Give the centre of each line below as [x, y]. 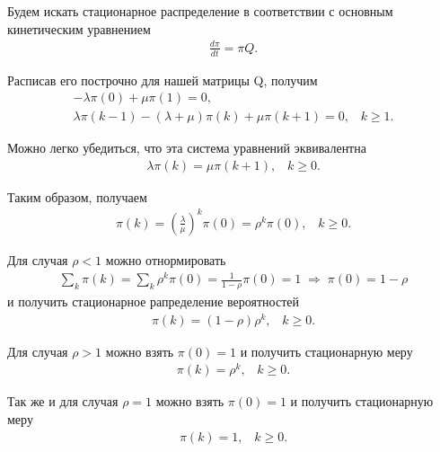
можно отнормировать [166, 259]
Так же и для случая [63, 401]
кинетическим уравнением [79, 28]
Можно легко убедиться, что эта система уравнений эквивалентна [187, 148]
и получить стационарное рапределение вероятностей [153, 301]
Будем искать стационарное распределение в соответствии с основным [200, 11]
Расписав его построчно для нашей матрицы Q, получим [163, 80]
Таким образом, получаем [77, 196]
